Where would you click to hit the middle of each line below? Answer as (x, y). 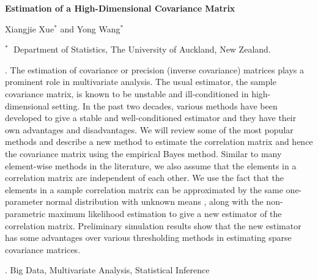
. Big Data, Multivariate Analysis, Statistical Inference (107, 270)
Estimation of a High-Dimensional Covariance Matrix (120, 8)
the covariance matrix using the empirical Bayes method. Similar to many (143, 153)
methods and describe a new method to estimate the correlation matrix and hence (159, 142)
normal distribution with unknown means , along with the (154, 201)
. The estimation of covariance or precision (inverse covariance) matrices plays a (154, 69)
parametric (25, 213)
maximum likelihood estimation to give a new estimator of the (165, 213)
